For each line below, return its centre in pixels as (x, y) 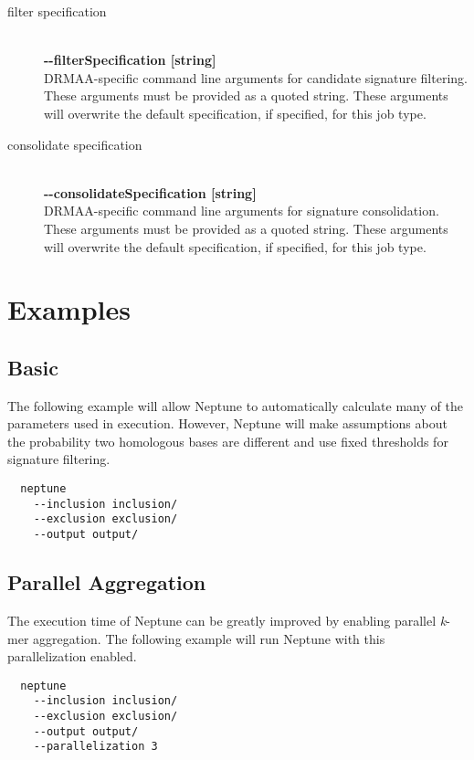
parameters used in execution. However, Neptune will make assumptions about (227, 423)
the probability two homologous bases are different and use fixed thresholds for (228, 441)
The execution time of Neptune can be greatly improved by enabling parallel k (227, 620)
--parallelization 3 (95, 747)
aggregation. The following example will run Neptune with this (209, 638)
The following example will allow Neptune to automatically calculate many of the (235, 405)
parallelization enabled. (72, 656)
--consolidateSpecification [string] (150, 192)
